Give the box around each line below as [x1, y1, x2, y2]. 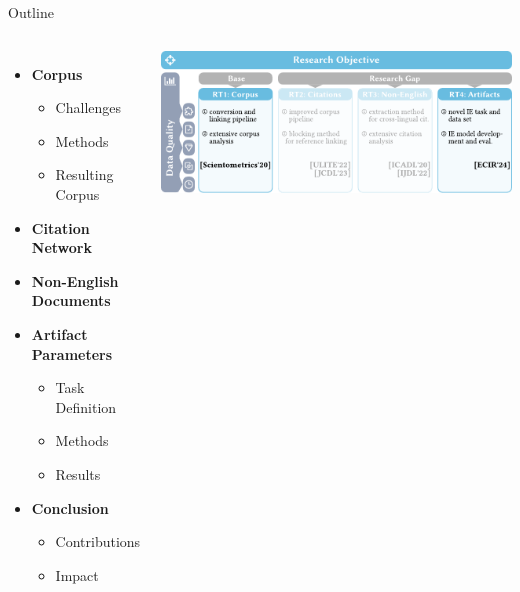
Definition [55, 396, 117, 417]
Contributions [55, 531, 141, 552]
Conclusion [31, 497, 109, 518]
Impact [55, 564, 99, 585]
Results [55, 463, 101, 484]
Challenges [55, 97, 122, 118]
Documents [31, 290, 111, 311]
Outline [8, 2, 54, 22]
